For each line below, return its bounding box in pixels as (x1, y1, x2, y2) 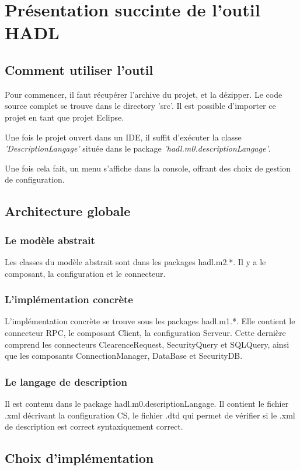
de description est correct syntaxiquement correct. (5, 420, 183, 433)
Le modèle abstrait (5, 232, 95, 247)
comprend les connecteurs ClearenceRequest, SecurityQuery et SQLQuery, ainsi (5, 338, 289, 350)
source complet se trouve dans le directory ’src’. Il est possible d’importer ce (5, 100, 276, 112)
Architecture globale (5, 202, 131, 220)
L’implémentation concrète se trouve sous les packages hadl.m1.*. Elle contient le (5, 315, 295, 327)
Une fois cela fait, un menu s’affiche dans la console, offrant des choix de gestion (5, 162, 291, 174)
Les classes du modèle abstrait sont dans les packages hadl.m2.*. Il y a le (5, 255, 266, 267)
